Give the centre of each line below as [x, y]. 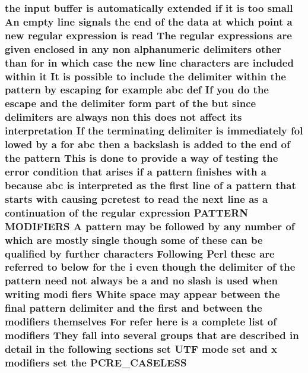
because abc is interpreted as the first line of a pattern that [150, 185]
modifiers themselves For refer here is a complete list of [141, 322]
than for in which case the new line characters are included [149, 62]
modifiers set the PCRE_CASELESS [96, 362]
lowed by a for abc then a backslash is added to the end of [147, 144]
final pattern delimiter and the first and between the [134, 308]
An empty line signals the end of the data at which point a [149, 21]
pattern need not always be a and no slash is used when [141, 280]
